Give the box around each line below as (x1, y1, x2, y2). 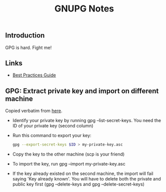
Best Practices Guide (12, 72, 56, 78)
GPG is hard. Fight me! (5, 44, 52, 50)
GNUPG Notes (54, 3, 114, 14)
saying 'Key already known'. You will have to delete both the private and (12, 176, 161, 182)
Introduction (5, 31, 45, 40)
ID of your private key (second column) (12, 123, 94, 129)
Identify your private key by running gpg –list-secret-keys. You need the (12, 117, 161, 123)
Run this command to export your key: (12, 132, 92, 138)
